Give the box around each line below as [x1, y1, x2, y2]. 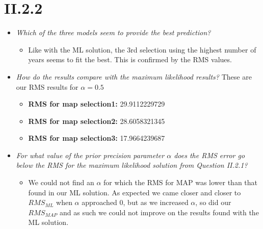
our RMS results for [16, 81, 78, 92]
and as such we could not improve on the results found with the [60, 207, 259, 217]
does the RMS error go [174, 149, 245, 160]
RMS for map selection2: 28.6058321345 [28, 115, 165, 126]
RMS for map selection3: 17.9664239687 [28, 133, 165, 143]
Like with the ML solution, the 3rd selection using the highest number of [28, 44, 256, 55]
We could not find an [28, 177, 94, 188]
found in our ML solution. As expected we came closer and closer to [28, 187, 241, 197]
